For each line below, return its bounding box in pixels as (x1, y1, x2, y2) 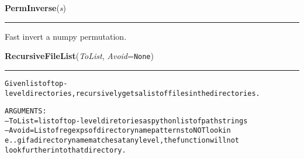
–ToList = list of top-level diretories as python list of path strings (5, 116, 248, 125)
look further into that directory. (5, 146, 126, 154)
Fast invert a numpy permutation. (5, 30, 127, 42)
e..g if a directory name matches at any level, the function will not (5, 136, 239, 145)
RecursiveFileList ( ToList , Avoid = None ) (5, 50, 154, 62)
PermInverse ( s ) (5, 2, 67, 13)
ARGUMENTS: (5, 107, 47, 116)
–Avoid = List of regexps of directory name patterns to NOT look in (5, 126, 231, 135)
